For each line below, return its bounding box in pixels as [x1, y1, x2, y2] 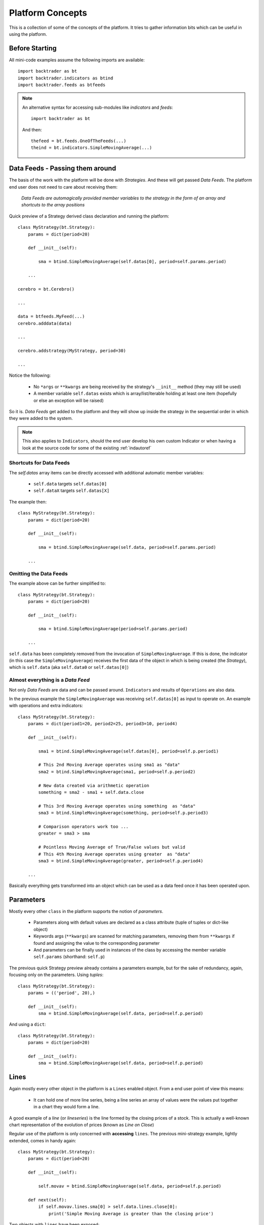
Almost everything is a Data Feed [9, 677, 90, 684]
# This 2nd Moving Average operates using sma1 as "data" [38, 762, 180, 768]
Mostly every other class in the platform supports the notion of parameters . [9, 908, 163, 914]
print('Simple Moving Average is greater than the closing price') [48, 1211, 214, 1216]
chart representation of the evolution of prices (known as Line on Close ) [9, 1122, 154, 1127]
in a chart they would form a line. [33, 1104, 100, 1110]
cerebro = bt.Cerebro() [18, 286, 75, 292]
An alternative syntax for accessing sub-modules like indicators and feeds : [22, 104, 173, 110]
